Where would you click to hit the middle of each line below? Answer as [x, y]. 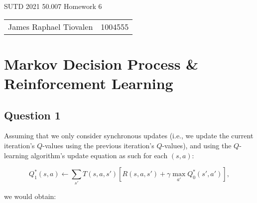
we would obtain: [30, 196]
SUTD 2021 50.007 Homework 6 [53, 6]
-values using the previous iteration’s [98, 145]
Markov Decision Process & [101, 63]
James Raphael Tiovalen [51, 26]
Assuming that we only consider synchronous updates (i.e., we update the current [129, 136]
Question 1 [32, 115]
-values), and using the [197, 145]
